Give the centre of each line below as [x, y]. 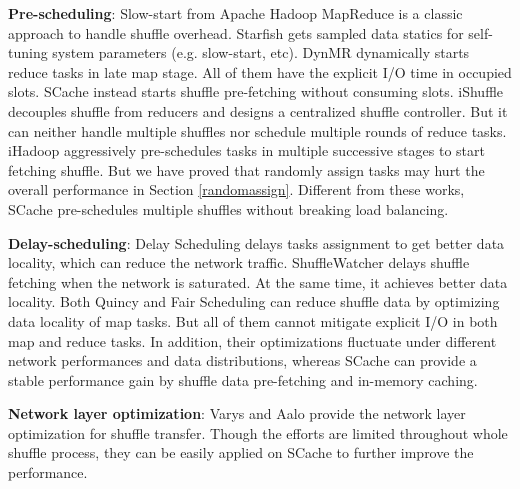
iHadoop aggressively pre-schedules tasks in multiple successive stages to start [246, 150]
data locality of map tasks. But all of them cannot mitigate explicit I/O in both [253, 320]
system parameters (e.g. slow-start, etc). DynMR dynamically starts [261, 52]
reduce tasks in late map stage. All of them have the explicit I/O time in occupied [260, 71]
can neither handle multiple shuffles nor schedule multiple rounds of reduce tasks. [257, 130]
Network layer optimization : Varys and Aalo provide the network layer [237, 413]
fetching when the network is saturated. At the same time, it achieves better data [258, 281]
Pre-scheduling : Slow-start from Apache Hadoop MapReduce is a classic [235, 13]
